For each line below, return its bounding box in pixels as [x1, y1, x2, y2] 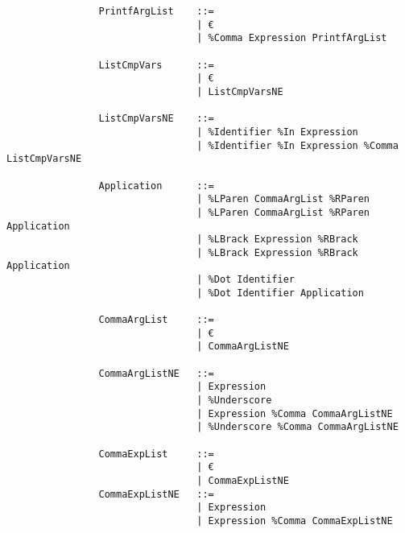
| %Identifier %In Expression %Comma [196, 139, 399, 151]
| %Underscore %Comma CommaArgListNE [196, 421, 399, 433]
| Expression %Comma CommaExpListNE [196, 514, 393, 527]
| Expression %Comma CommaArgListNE [196, 407, 393, 419]
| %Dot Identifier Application [196, 287, 364, 299]
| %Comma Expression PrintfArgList [196, 32, 387, 44]
